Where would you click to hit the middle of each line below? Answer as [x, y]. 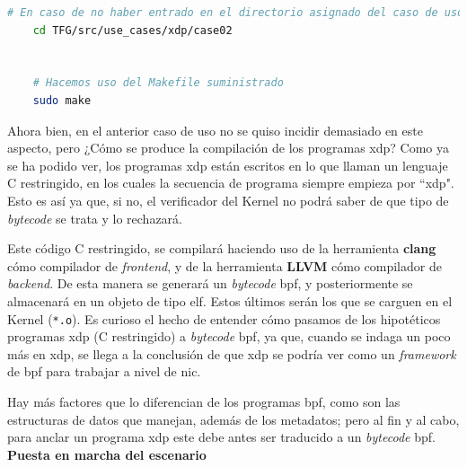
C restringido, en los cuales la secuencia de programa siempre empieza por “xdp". [231, 183]
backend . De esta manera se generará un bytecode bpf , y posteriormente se [210, 283]
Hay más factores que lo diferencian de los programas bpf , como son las [204, 401]
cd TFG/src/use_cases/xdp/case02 [132, 30]
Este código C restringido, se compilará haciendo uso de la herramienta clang [222, 248]
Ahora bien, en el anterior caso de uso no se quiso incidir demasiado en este [215, 130]
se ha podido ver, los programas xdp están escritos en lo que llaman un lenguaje [228, 165]
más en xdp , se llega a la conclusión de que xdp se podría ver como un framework [232, 353]
